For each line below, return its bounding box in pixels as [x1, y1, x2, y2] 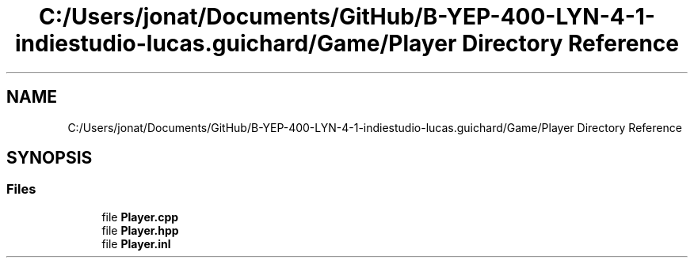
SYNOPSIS [6, 148, 93, 168]
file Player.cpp [101, 209, 179, 224]
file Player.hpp [101, 223, 179, 237]
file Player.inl [101, 236, 171, 251]
